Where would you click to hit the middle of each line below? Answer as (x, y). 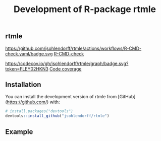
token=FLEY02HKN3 (27, 68)
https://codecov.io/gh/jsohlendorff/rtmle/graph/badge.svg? (67, 63)
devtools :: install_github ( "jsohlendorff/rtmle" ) (57, 116)
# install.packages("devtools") (39, 111)
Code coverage (66, 68)
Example (19, 132)
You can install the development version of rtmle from (61, 97)
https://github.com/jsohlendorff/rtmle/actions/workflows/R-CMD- (73, 48)
